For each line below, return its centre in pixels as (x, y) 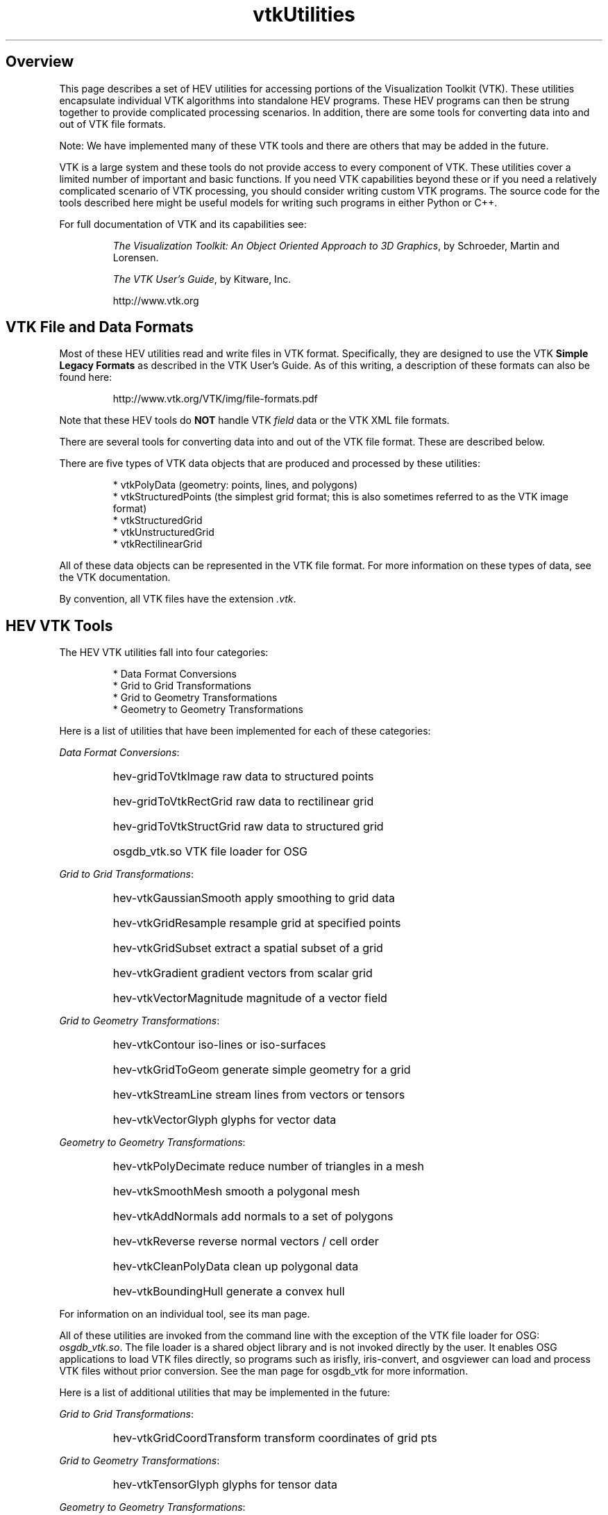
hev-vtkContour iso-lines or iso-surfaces (219, 1045)
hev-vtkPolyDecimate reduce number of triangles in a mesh (268, 1166)
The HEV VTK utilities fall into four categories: (164, 653)
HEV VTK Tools (59, 625)
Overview (40, 62)
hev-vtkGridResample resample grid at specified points (257, 923)
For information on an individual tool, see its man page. (185, 1314)
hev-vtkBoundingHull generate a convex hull (229, 1292)
